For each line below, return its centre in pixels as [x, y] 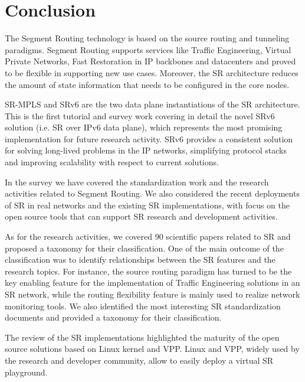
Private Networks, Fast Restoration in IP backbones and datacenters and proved [150, 61]
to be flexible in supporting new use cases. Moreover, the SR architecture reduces [152, 72]
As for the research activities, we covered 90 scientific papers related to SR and [148, 236]
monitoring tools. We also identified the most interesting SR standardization [143, 306]
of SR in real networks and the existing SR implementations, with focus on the [147, 205]
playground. [26, 372]
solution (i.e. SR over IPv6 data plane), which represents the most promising [144, 127]
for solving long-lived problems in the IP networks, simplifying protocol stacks [146, 150]
